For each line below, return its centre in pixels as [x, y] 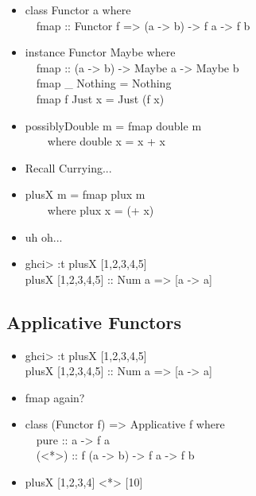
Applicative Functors [94, 322]
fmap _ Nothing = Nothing [104, 83]
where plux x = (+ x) [101, 209]
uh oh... [44, 236]
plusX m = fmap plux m [85, 194]
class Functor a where [78, 10]
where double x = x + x [107, 141]
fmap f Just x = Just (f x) [100, 98]
